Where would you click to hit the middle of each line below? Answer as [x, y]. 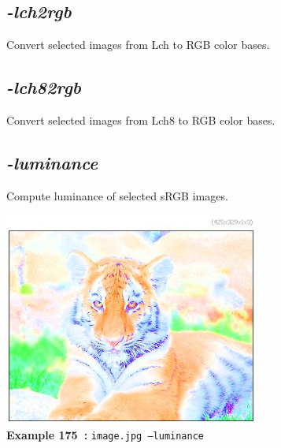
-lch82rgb [44, 87]
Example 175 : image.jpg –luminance [105, 434]
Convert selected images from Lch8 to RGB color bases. [141, 120]
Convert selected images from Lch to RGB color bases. [138, 45]
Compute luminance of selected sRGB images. [117, 195]
